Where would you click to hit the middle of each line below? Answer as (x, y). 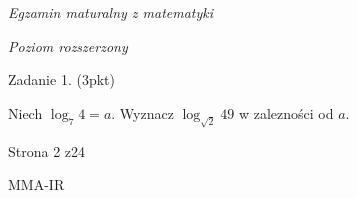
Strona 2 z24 (47, 150)
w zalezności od (286, 112)
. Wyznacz (142, 112)
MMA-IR (36, 184)
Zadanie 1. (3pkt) (61, 79)
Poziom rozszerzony (68, 45)
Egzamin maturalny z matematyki (111, 12)
